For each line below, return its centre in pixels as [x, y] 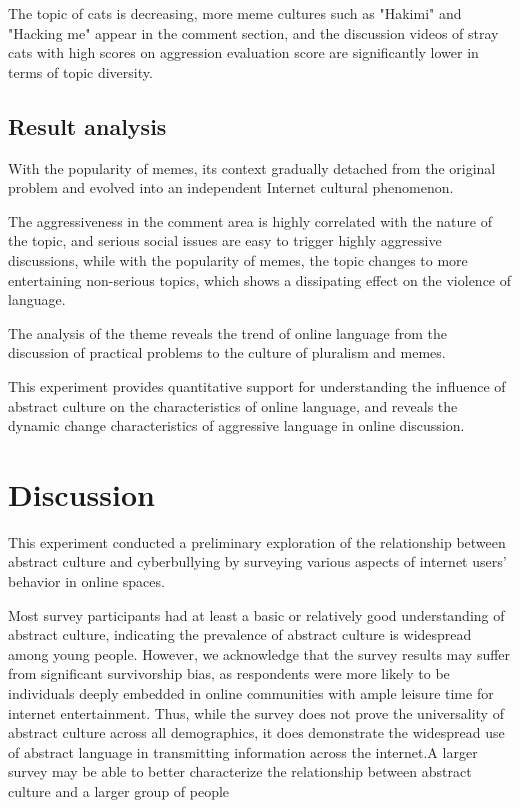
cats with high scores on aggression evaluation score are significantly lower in [243, 52]
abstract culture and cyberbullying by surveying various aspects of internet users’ [257, 561]
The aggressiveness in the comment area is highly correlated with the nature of [250, 220]
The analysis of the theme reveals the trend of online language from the [227, 332]
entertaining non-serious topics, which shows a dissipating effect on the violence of [260, 279]
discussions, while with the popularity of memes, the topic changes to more [238, 259]
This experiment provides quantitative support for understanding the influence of [257, 385]
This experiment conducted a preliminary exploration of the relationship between [257, 541]
